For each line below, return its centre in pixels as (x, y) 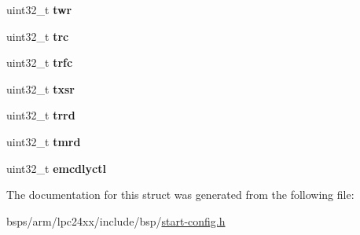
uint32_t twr (39, 9)
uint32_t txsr (40, 88)
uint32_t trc (38, 36)
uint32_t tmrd (44, 141)
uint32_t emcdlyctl (56, 168)
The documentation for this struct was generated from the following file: (180, 195)
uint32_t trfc (40, 62)
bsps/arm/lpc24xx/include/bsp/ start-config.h (116, 220)
